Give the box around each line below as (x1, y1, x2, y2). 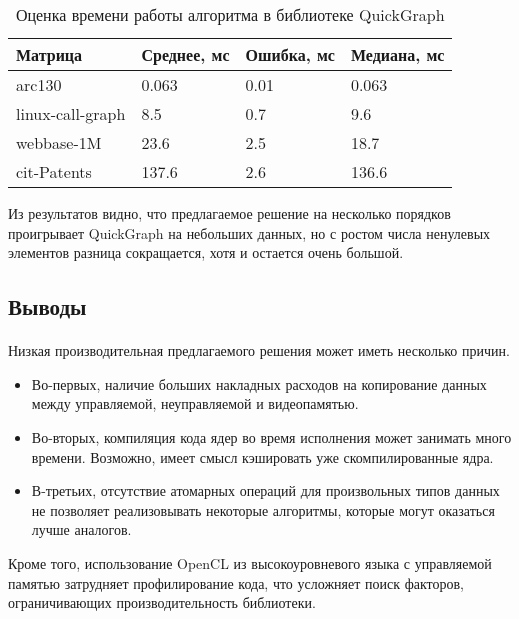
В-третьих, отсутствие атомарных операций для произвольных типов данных (31, 480, 500, 501)
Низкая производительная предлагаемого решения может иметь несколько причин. (8, 340, 510, 361)
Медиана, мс (350, 43, 445, 66)
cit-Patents (16, 160, 92, 183)
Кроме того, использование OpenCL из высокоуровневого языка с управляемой (8, 552, 492, 573)
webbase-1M (16, 131, 102, 154)
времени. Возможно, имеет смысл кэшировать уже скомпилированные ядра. (31, 446, 494, 467)
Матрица (16, 43, 83, 66)
